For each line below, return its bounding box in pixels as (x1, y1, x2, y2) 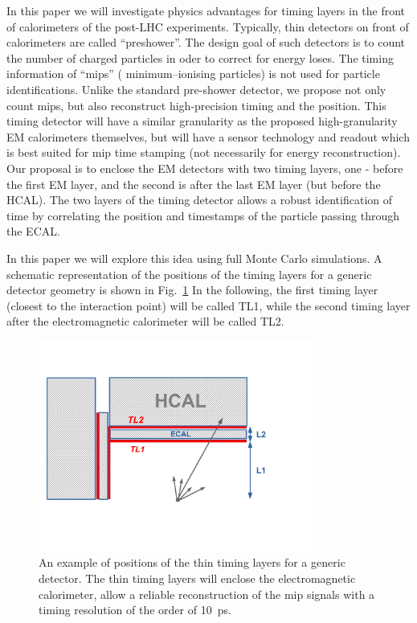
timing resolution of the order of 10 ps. (39, 601, 231, 618)
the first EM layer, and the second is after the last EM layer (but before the (6, 175, 381, 192)
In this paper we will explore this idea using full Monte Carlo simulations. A (6, 249, 382, 266)
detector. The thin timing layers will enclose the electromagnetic (39, 570, 356, 587)
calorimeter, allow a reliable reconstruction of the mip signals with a (39, 585, 375, 602)
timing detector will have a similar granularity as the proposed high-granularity (6, 113, 398, 129)
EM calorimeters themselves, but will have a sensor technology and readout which (6, 128, 410, 145)
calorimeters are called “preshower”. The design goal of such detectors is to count (6, 34, 406, 51)
